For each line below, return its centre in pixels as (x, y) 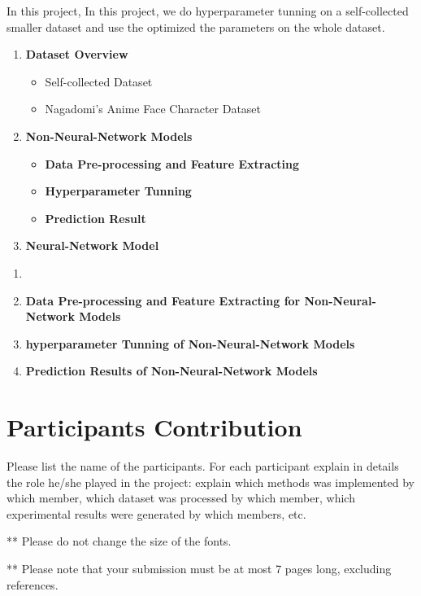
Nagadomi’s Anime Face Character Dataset (153, 109)
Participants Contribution (154, 427)
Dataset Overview (77, 54)
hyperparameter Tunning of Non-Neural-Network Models (190, 343)
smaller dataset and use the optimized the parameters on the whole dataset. (196, 26)
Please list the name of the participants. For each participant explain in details (203, 466)
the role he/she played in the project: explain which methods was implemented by (210, 482)
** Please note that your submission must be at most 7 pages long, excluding (199, 568)
